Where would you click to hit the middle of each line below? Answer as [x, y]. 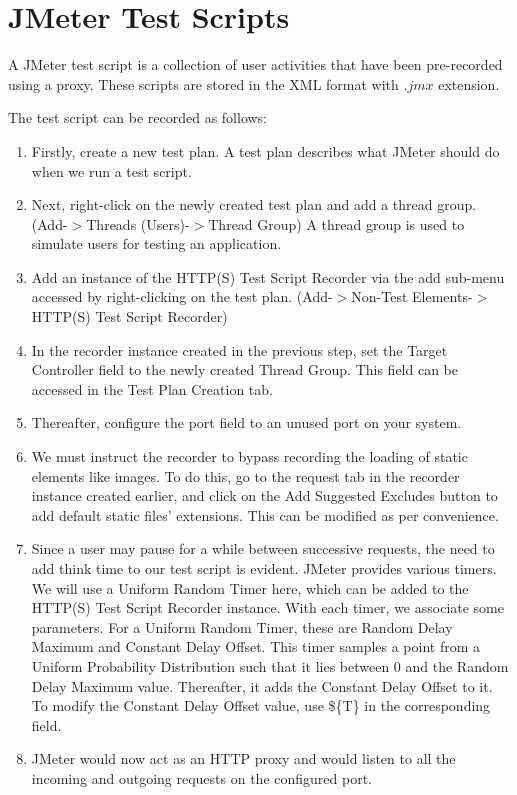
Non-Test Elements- [412, 296]
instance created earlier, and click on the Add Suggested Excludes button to [264, 495]
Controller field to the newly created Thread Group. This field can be [245, 369]
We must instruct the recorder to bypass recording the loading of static [249, 456]
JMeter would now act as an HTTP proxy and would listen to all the [243, 758]
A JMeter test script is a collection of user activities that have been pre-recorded [255, 64]
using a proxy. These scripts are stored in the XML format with [203, 83]
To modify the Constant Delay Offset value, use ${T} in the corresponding [261, 705]
